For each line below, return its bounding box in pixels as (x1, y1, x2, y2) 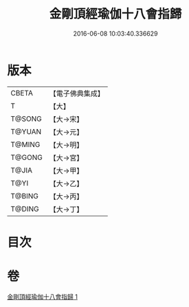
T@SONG (10, 114, 43, 124)
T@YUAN (10, 126, 42, 136)
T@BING (10, 191, 39, 201)
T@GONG (10, 152, 43, 162)
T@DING (10, 204, 39, 214)
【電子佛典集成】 (49, 89, 104, 98)
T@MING (10, 139, 41, 149)
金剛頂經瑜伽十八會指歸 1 (7, 293, 78, 301)
